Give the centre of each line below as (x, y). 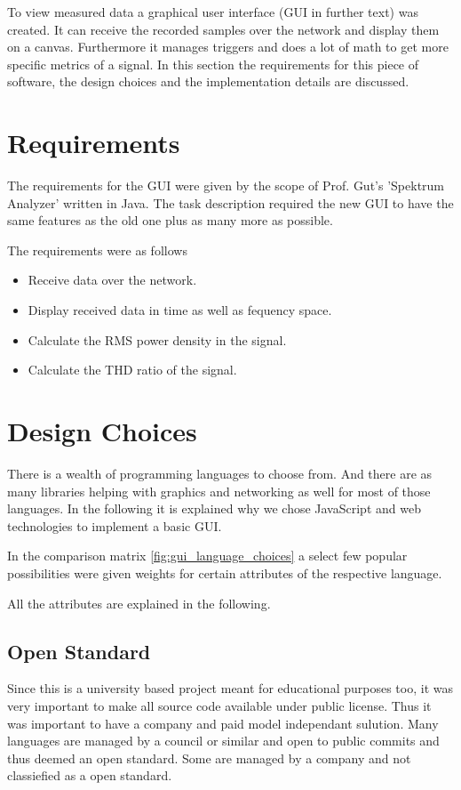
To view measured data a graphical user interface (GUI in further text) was (213, 12)
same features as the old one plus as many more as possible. (170, 220)
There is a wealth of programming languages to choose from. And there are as (220, 473)
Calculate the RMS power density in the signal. (157, 339)
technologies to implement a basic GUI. (115, 525)
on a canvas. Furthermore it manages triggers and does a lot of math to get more (228, 47)
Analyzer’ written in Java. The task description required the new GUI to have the (230, 202)
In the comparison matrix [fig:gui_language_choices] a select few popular (207, 556)
